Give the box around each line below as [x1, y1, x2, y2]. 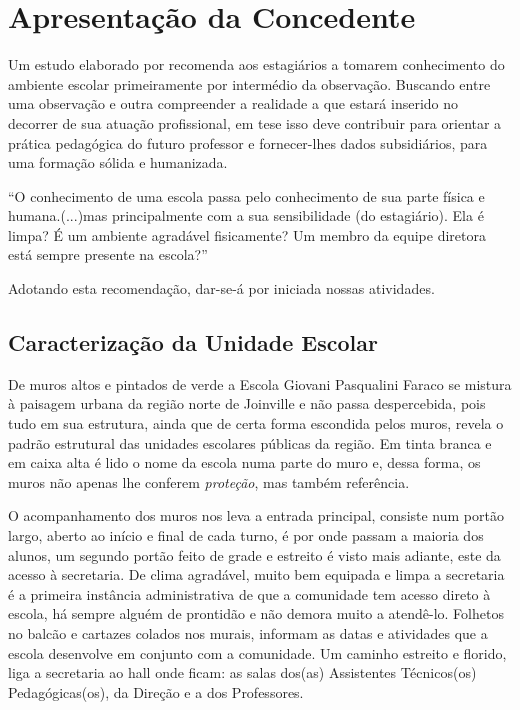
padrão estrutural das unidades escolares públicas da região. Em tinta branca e [8, 432, 492, 453]
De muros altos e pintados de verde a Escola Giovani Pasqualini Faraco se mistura [8, 373, 512, 394]
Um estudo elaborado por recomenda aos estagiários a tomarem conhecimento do [8, 54, 505, 75]
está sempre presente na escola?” [8, 244, 208, 265]
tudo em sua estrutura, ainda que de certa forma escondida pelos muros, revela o [8, 413, 504, 434]
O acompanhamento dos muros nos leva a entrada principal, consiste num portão [8, 505, 504, 526]
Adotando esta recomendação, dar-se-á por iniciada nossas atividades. [8, 278, 435, 299]
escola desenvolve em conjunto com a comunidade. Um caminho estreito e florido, [8, 642, 507, 663]
